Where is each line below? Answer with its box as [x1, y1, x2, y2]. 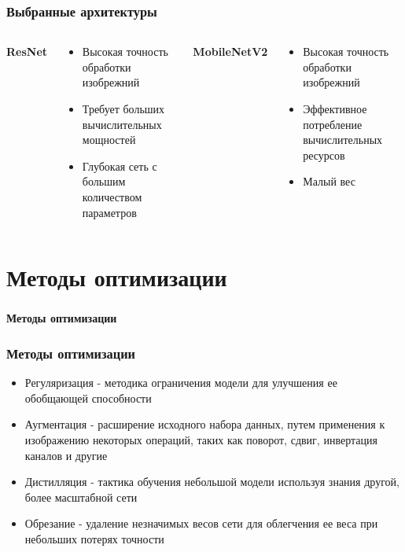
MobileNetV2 [193, 43, 268, 60]
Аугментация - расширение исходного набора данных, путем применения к [24, 416, 385, 432]
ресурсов [303, 146, 345, 163]
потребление [303, 116, 363, 132]
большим [82, 173, 126, 190]
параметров [82, 204, 137, 220]
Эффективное [303, 101, 367, 116]
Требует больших [82, 101, 165, 116]
